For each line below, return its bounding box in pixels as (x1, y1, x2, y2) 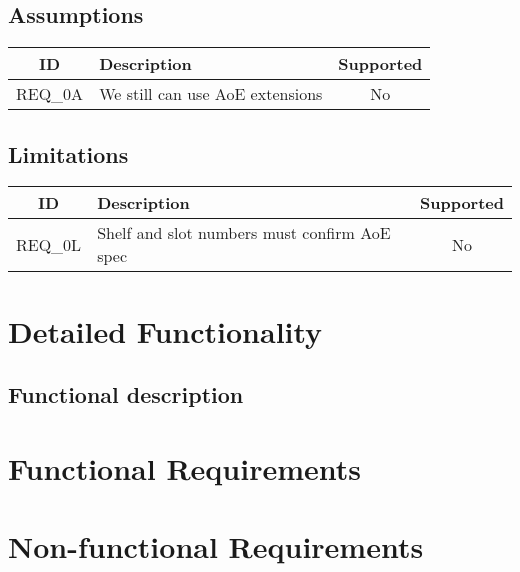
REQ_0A (16, 82, 84, 106)
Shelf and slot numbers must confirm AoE (97, 221, 391, 245)
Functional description (8, 379, 244, 410)
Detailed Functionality (8, 310, 323, 351)
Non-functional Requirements (8, 526, 424, 567)
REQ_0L (16, 232, 82, 256)
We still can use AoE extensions (99, 82, 323, 106)
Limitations (8, 138, 129, 169)
